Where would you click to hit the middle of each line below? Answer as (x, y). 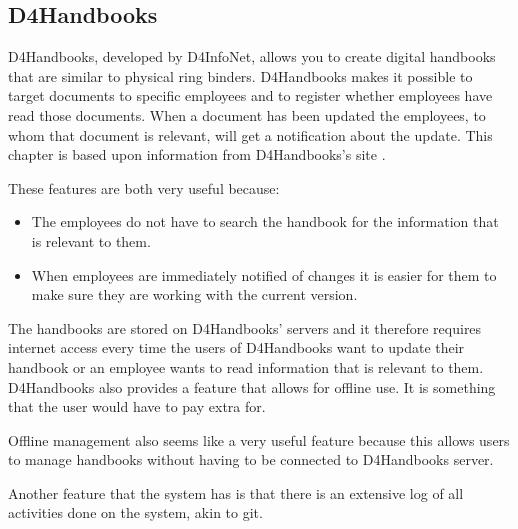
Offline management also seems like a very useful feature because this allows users (259, 439)
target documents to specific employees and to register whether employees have (250, 95)
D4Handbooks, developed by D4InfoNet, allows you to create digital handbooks (252, 56)
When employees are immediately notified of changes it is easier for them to (264, 274)
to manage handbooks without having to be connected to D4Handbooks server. (251, 459)
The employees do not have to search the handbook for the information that (265, 221)
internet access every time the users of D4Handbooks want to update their (236, 347)
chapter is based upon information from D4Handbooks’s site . (197, 154)
